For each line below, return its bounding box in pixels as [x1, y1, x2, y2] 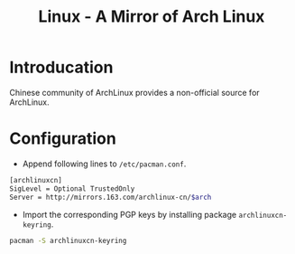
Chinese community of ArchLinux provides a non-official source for [9, 87, 260, 98]
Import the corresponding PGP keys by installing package [22, 209, 237, 220]
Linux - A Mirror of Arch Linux [38, 6, 265, 27]
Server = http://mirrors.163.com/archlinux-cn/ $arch [9, 193, 212, 202]
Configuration [9, 128, 117, 149]
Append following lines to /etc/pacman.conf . [22, 158, 187, 169]
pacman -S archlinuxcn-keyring [9, 236, 127, 245]
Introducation [9, 57, 114, 78]
